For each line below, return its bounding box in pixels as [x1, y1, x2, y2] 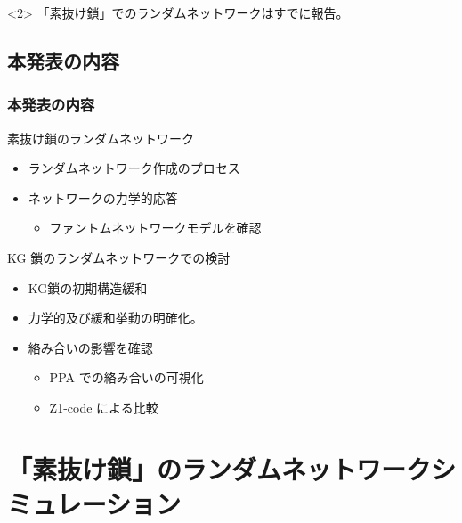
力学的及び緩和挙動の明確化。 [28, 308, 203, 327]
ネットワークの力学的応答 [28, 188, 178, 207]
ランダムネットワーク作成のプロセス [28, 159, 240, 177]
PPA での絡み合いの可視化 [49, 368, 204, 387]
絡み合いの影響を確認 [28, 338, 153, 356]
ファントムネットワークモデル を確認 [49, 218, 262, 237]
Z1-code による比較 [49, 397, 158, 416]
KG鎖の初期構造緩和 [28, 278, 148, 297]
